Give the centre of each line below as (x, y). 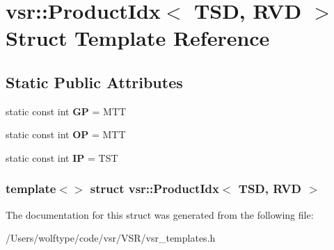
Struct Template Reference (138, 38)
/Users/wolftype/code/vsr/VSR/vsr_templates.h (111, 238)
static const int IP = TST (62, 157)
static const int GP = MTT (66, 111)
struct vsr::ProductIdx (154, 189)
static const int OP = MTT (66, 134)
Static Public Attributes (94, 82)
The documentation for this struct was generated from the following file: (160, 214)
